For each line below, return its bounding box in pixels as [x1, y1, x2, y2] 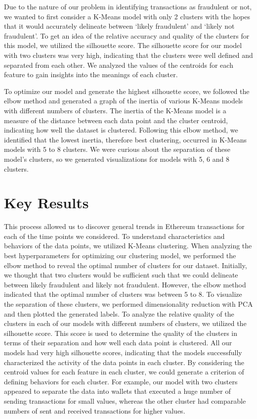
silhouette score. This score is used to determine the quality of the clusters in [4, 327, 238, 338]
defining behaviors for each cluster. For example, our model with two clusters [4, 376, 238, 386]
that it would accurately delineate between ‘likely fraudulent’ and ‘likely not [4, 21, 235, 31]
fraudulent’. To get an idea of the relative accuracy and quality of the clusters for [4, 30, 250, 41]
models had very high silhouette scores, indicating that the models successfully [4, 347, 242, 357]
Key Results [4, 192, 89, 213]
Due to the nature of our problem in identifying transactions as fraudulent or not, [4, 1, 252, 11]
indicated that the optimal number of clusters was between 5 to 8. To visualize [4, 289, 242, 299]
